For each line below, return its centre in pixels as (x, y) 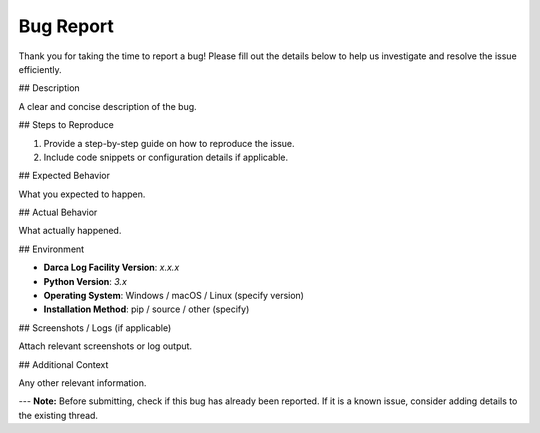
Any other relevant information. (82, 382)
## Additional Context (63, 364)
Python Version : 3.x (85, 281)
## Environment (51, 249)
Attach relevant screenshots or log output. (105, 346)
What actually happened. (70, 231)
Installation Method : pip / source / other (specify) (146, 309)
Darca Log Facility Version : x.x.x (111, 267)
